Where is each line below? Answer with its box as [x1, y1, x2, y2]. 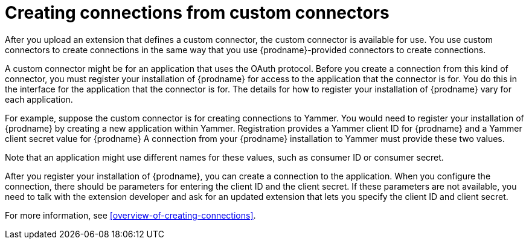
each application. [5, 94, 73, 104]
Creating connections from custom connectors [5, 2, 390, 23]
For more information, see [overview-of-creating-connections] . [5, 210, 256, 220]
